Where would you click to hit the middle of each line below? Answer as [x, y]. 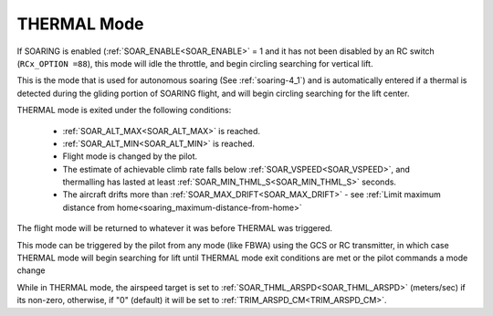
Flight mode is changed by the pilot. [130, 156]
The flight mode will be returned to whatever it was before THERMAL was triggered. [175, 228]
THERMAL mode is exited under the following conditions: [124, 111]
